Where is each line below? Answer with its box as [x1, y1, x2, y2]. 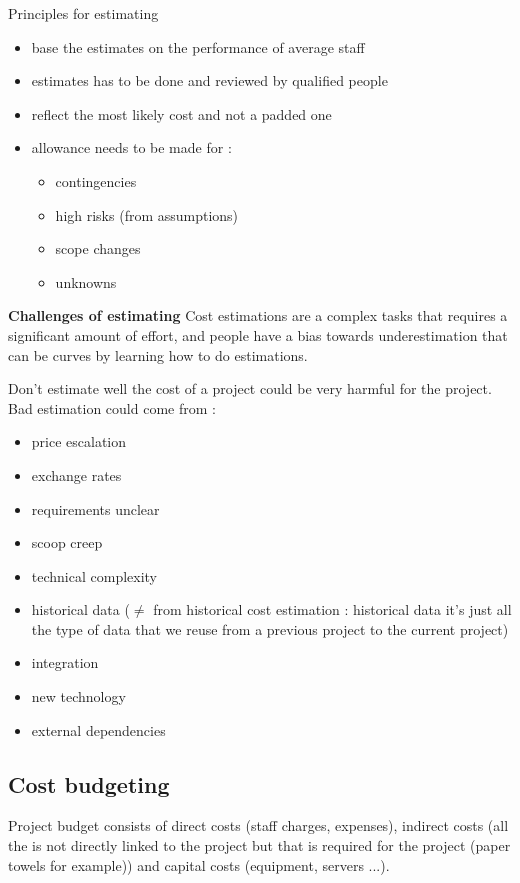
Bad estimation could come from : [8, 397, 216, 418]
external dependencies [31, 719, 166, 740]
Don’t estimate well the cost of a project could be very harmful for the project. [8, 378, 492, 399]
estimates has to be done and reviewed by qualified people [31, 70, 388, 91]
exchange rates [31, 464, 122, 485]
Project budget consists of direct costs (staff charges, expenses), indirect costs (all [8, 815, 509, 836]
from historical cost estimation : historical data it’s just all [153, 599, 512, 620]
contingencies [55, 170, 137, 191]
